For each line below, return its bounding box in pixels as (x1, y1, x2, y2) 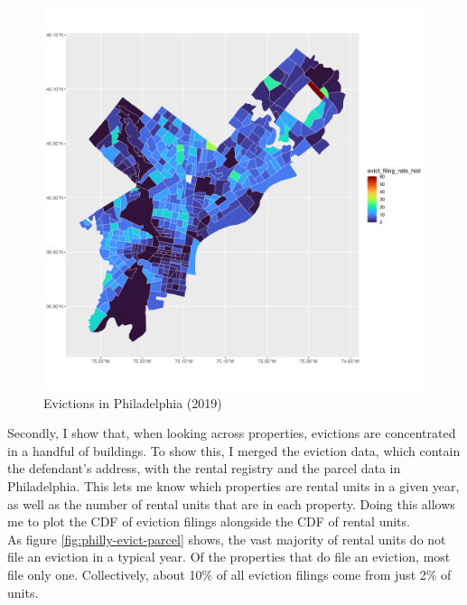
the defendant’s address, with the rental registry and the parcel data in (7, 459, 401, 478)
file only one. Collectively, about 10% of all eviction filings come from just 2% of (7, 564, 452, 583)
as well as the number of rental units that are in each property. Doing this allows (7, 494, 455, 513)
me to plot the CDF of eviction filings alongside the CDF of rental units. (7, 512, 410, 531)
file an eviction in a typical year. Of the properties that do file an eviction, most (7, 547, 451, 566)
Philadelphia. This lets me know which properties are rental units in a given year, (7, 476, 460, 495)
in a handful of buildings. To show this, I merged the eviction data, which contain (7, 441, 461, 460)
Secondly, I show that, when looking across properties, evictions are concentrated (7, 423, 456, 442)
